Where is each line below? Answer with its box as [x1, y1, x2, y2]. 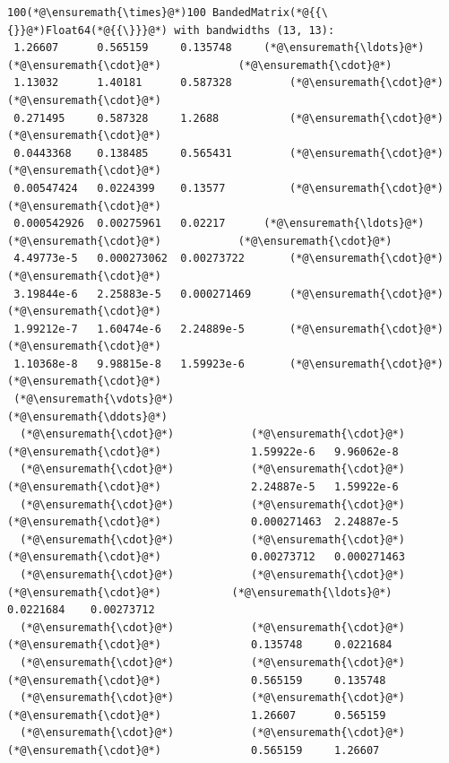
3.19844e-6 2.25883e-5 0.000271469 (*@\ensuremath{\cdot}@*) [13, 287, 444, 300]
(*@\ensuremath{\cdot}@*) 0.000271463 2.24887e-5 [7, 516, 399, 529]
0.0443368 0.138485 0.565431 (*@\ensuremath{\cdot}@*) [13, 146, 444, 160]
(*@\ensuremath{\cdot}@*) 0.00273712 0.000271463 [7, 551, 405, 564]
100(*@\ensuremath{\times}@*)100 [7, 6, 206, 19]
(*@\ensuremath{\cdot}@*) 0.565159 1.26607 [7, 743, 380, 757]
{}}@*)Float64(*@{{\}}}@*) [7, 23, 168, 37]
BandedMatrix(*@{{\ [212, 6, 328, 19]
